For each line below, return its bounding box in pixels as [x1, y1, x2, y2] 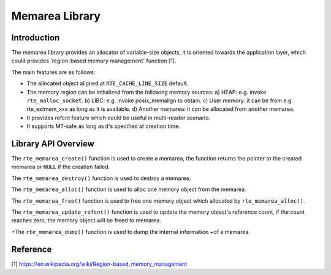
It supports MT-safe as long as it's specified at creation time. [26, 122, 180, 130]
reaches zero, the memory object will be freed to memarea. [11, 217, 162, 224]
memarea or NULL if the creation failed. [11, 163, 110, 171]
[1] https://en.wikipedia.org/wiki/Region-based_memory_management [11, 260, 188, 268]
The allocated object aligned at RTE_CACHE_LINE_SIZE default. [26, 80, 189, 87]
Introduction [11, 32, 60, 43]
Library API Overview [11, 138, 95, 149]
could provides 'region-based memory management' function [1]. [11, 57, 177, 64]
